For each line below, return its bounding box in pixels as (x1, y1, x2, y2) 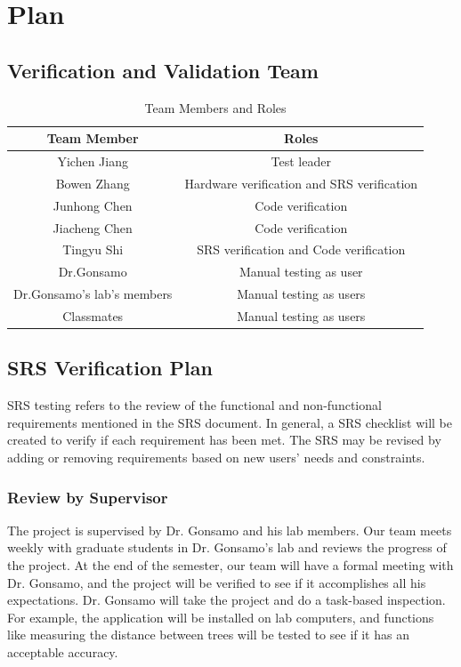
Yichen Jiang (57, 152, 128, 171)
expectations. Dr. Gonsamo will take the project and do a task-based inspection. (7, 591, 446, 609)
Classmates (62, 306, 124, 325)
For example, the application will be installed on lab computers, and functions (7, 607, 434, 626)
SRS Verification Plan (7, 354, 213, 382)
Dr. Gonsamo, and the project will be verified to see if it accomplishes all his (7, 573, 426, 591)
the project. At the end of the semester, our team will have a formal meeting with (7, 556, 454, 574)
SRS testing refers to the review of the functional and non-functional (7, 396, 382, 414)
